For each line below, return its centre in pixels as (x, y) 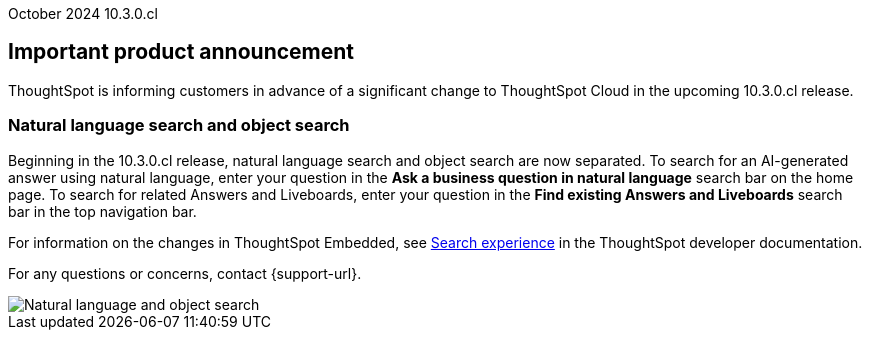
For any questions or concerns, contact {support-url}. (185, 273)
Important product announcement (181, 52)
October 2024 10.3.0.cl (83, 13)
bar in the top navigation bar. (102, 211)
